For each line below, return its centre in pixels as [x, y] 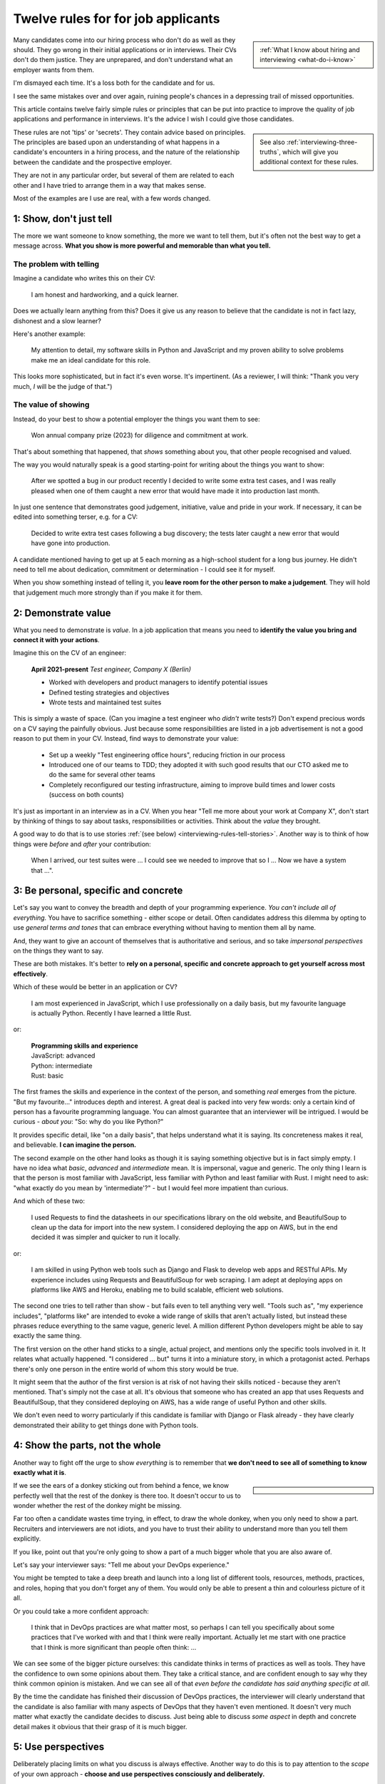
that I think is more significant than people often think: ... [114, 1647]
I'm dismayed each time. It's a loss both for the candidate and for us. [114, 83]
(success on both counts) [86, 795]
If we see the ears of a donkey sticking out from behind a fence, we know [121, 1486]
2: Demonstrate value [62, 613]
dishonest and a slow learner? [57, 320]
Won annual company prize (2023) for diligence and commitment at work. [140, 435]
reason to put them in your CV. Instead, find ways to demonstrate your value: [126, 739]
